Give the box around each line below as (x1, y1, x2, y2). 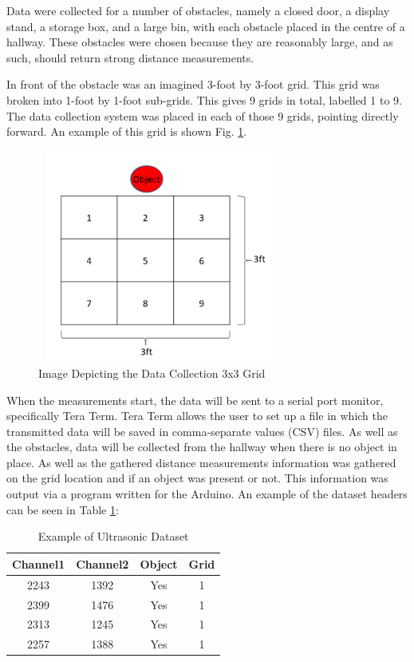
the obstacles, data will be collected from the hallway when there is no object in (6, 438, 397, 455)
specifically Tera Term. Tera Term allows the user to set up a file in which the (6, 407, 388, 424)
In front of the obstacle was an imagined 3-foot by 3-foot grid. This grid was (6, 76, 380, 93)
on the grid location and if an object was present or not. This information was (6, 470, 388, 486)
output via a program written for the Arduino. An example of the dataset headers (6, 486, 408, 502)
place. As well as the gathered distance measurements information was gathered (6, 454, 396, 470)
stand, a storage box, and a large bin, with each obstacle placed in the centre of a (6, 18, 405, 34)
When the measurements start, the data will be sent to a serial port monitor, (6, 391, 384, 408)
